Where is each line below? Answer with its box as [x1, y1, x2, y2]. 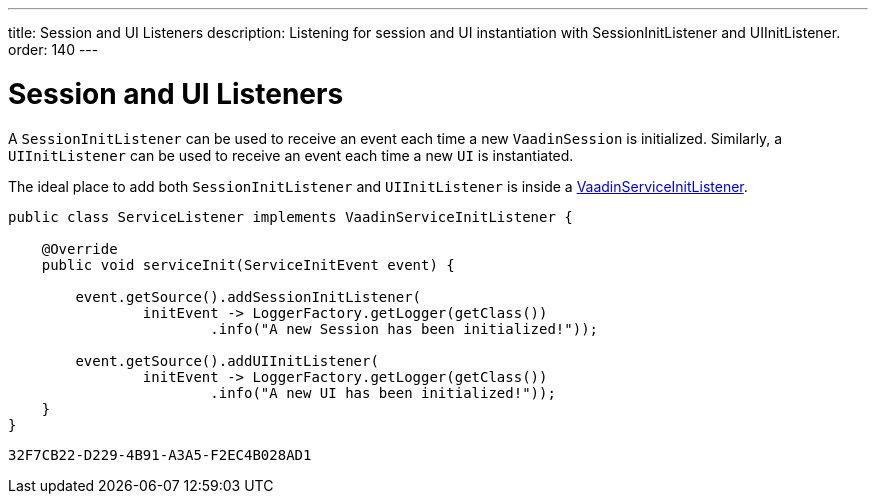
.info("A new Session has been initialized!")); [210, 320, 599, 337]
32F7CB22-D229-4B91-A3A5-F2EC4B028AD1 [8, 446, 312, 463]
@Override [41, 240, 118, 257]
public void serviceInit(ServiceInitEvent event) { [41, 256, 455, 273]
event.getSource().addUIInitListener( [75, 352, 379, 369]
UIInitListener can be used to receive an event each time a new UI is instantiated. [8, 146, 574, 164]
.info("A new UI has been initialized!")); [210, 384, 556, 401]
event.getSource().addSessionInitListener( [75, 288, 422, 305]
